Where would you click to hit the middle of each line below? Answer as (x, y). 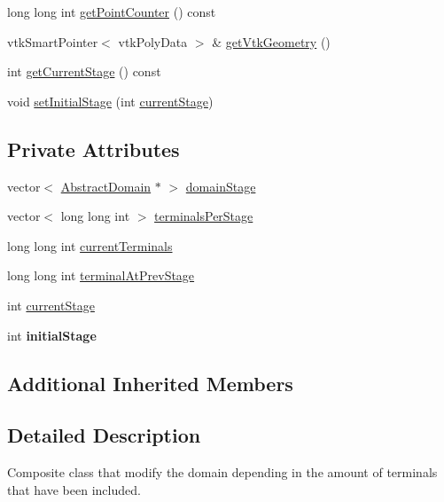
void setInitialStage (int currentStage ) (110, 101)
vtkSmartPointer (53, 41)
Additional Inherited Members (150, 383)
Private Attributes (93, 149)
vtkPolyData (153, 41)
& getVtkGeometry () (271, 41)
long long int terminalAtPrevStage (101, 275)
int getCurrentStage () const (84, 71)
